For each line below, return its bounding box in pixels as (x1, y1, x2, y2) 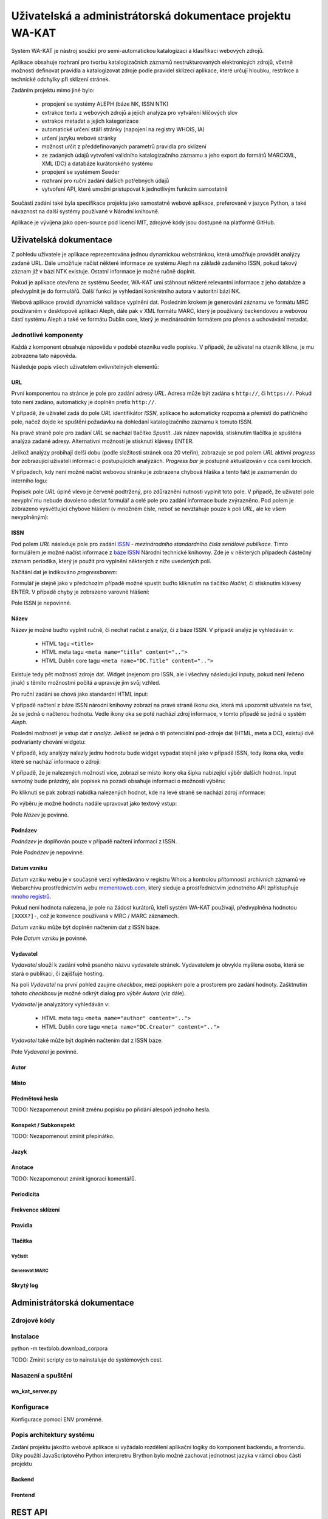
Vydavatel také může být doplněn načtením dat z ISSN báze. (11, 1037, 163, 1044)
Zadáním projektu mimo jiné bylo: (11, 86, 95, 94)
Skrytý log (11, 1281, 39, 1289)
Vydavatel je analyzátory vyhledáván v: (11, 1001, 110, 1008)
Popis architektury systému (11, 1431, 95, 1439)
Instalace (11, 1332, 39, 1341)
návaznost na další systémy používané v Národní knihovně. (11, 207, 160, 215)
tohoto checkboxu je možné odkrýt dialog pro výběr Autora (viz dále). (11, 989, 186, 996)
